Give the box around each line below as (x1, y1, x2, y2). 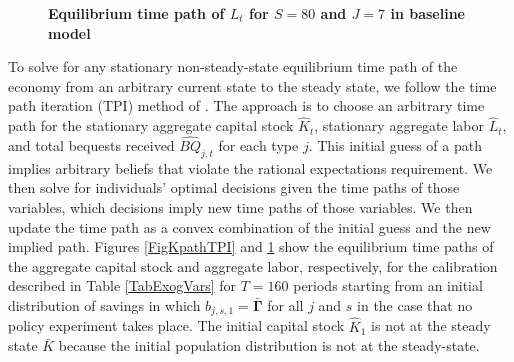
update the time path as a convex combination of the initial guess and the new (8, 216, 491, 237)
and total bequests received (8, 135, 175, 155)
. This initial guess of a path (308, 135, 482, 155)
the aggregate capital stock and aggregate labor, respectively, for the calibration (8, 255, 498, 276)
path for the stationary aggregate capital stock (8, 115, 294, 136)
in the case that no (357, 294, 473, 315)
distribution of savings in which (8, 294, 201, 315)
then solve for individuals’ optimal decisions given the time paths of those (8, 177, 460, 198)
